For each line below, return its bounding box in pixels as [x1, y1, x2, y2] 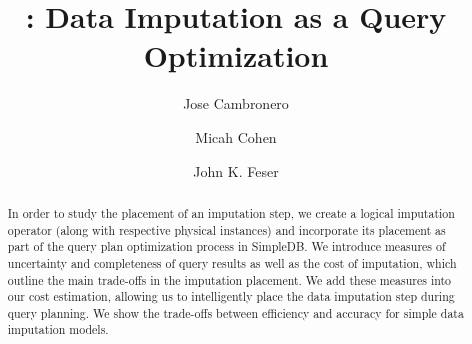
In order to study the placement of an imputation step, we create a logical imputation [7, 204, 455, 221]
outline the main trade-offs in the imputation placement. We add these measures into [7, 271, 452, 288]
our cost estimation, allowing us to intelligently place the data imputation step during [7, 288, 455, 305]
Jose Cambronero [183, 93, 289, 114]
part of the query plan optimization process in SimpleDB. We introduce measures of [7, 238, 446, 255]
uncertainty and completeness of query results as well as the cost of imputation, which [7, 254, 457, 271]
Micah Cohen [195, 126, 277, 147]
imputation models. [7, 321, 109, 338]
